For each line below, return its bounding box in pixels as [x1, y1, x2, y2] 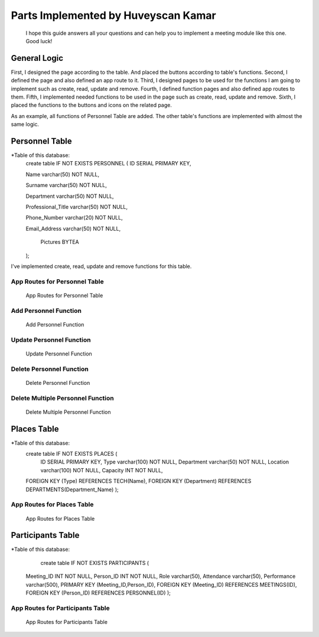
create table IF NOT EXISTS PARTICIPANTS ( [40, 559, 149, 566]
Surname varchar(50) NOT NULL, [25, 182, 108, 189]
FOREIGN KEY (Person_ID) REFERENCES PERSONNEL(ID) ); [25, 589, 171, 596]
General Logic [11, 53, 64, 63]
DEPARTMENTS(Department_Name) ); [25, 486, 119, 493]
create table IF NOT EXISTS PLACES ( [25, 450, 118, 458]
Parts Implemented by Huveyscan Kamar [11, 9, 216, 22]
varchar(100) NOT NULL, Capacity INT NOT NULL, [40, 466, 163, 473]
